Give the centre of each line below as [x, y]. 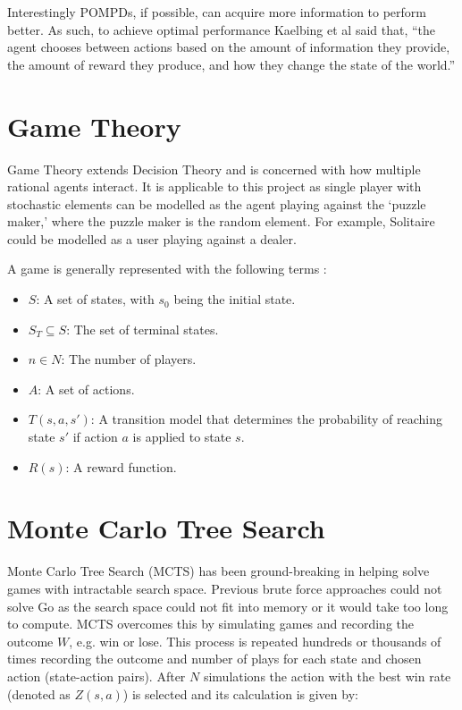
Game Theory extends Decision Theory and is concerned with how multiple [214, 169]
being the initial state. [235, 299]
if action [95, 437]
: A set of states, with [95, 299]
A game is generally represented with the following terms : [167, 269]
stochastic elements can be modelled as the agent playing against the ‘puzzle [217, 203]
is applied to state [182, 437]
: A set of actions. [86, 389]
